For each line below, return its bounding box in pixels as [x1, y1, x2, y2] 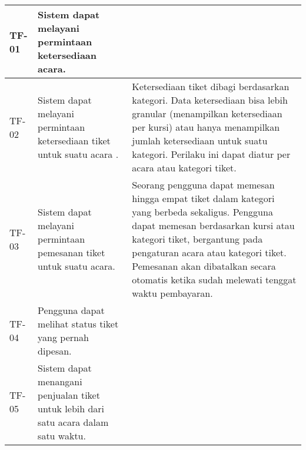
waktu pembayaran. [132, 286, 213, 300]
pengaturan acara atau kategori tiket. [132, 246, 287, 259]
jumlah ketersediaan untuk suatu [132, 134, 268, 147]
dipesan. [38, 344, 72, 358]
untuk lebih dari [38, 402, 105, 415]
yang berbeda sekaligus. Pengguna [132, 205, 273, 219]
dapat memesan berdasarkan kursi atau [132, 219, 295, 232]
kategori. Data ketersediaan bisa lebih [132, 93, 288, 107]
